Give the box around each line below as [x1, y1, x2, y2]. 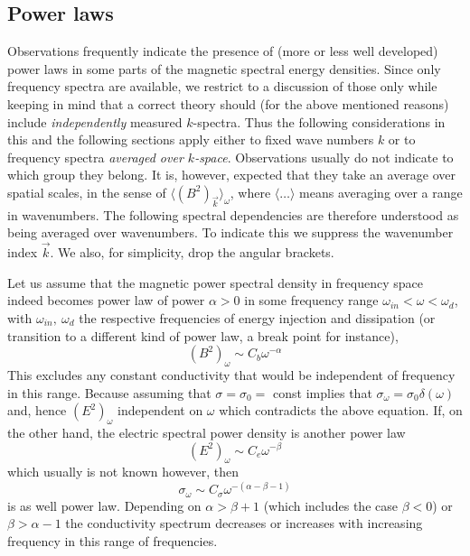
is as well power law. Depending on [7, 496, 202, 514]
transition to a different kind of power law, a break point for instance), [7, 326, 399, 345]
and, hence [7, 401, 67, 420]
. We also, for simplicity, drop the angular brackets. [50, 243, 334, 262]
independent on [117, 401, 203, 420]
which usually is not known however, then [7, 462, 240, 481]
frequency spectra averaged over [7, 147, 183, 166]
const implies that [273, 383, 372, 402]
